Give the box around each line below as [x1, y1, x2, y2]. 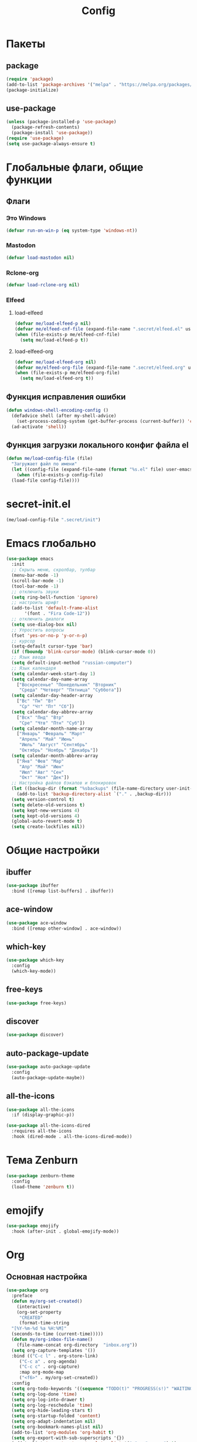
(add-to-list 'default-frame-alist [11, 605, 98, 611]
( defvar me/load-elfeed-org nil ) [14, 359, 97, 365]
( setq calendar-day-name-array [11, 676, 88, 682]
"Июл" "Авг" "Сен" [19, 769, 64, 775]
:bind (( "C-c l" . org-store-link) [11, 1353, 98, 1359]
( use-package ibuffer [6, 883, 59, 889]
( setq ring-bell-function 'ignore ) [11, 594, 98, 600]
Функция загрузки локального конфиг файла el [6, 440, 189, 450]
